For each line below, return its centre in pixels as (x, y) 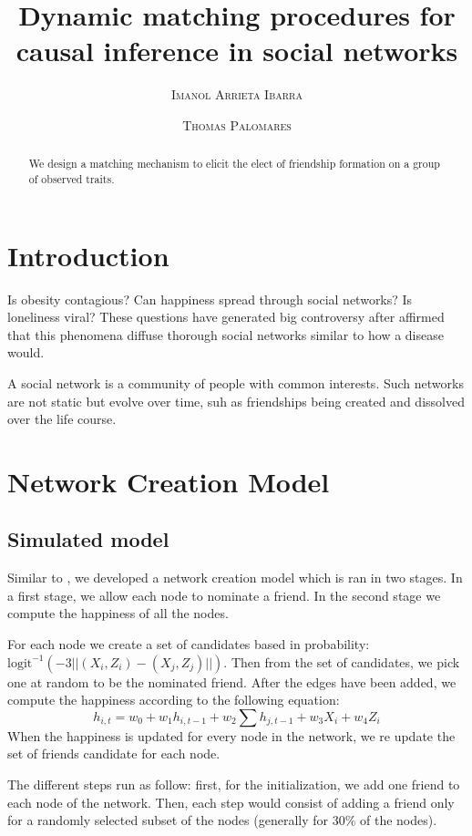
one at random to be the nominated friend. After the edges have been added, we (232, 681)
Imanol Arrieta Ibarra (237, 94)
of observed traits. (72, 178)
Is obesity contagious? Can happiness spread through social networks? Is (210, 299)
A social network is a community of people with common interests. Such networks (236, 382)
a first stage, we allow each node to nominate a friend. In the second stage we (224, 595)
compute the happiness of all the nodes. (118, 613)
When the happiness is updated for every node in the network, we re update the (231, 735)
